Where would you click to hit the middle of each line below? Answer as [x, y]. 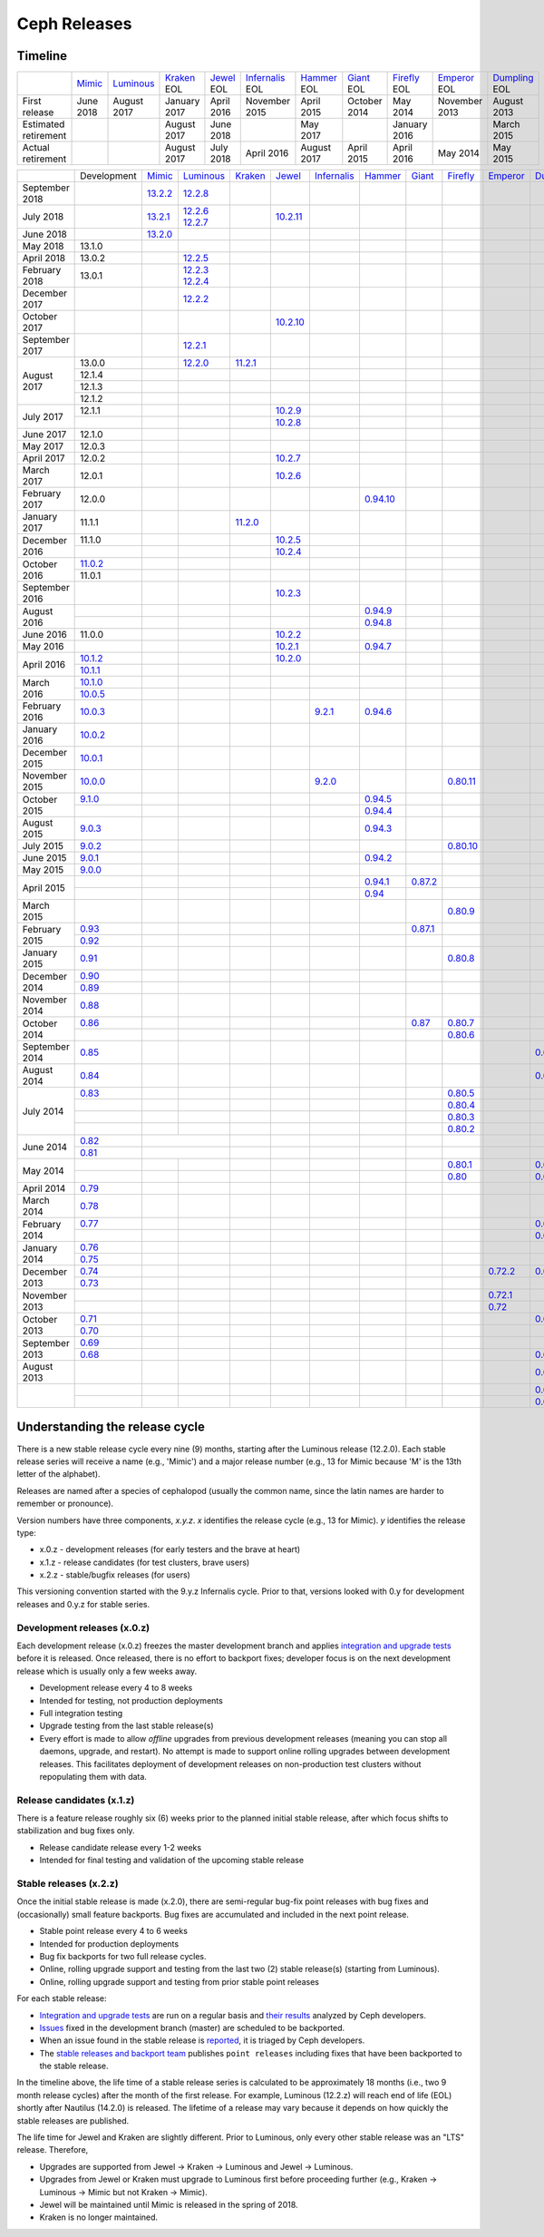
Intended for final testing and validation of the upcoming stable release [171, 1861]
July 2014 [43, 1111]
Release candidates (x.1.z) [76, 1800]
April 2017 [44, 458]
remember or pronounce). [65, 1504]
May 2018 [43, 247]
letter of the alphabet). [58, 1474]
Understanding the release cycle [111, 1427]
